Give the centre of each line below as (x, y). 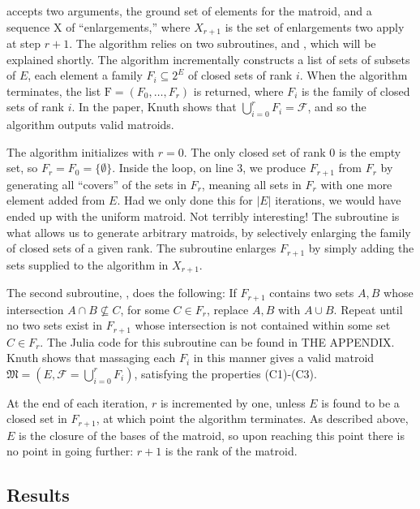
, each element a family (85, 75)
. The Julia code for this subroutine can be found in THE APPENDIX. (217, 341)
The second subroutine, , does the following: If (122, 293)
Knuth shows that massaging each (91, 358)
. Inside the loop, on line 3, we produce (209, 168)
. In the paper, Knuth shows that (154, 107)
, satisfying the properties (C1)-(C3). (225, 373)
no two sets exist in (55, 325)
